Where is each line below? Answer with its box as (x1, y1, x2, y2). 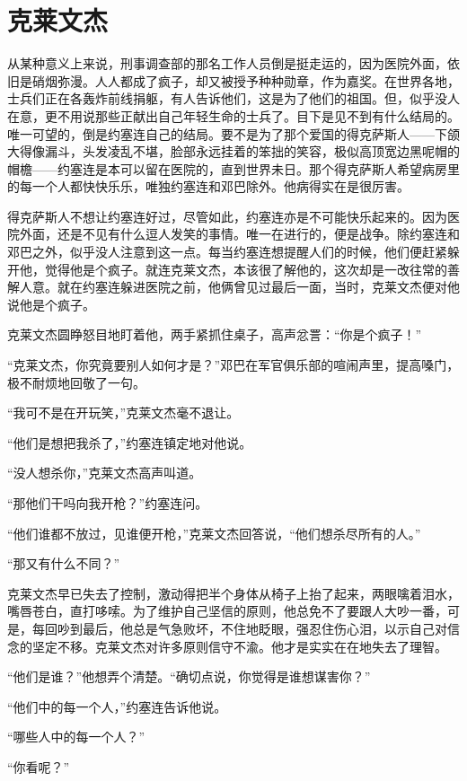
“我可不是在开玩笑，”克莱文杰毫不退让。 (7, 403, 240, 422)
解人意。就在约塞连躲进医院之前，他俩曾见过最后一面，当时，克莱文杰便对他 (7, 277, 460, 296)
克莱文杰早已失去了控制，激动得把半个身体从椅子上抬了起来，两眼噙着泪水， (7, 584, 460, 602)
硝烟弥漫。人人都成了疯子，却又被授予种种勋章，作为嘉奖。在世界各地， (31, 71, 460, 90)
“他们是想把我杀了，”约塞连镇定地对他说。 (7, 433, 252, 452)
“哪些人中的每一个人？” (7, 727, 145, 746)
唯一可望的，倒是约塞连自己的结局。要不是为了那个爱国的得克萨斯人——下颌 (7, 124, 460, 143)
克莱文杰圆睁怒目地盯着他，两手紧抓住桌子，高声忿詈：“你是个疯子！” (7, 325, 422, 344)
